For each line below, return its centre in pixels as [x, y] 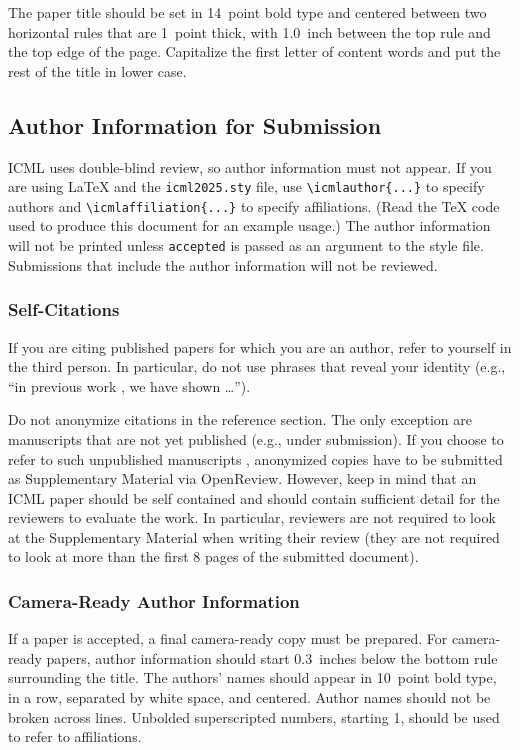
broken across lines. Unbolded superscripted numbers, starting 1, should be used [254, 716]
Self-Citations [64, 309]
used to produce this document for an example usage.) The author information [249, 225]
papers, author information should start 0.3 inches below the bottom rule [272, 657]
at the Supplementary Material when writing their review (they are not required [254, 536]
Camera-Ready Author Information [154, 601]
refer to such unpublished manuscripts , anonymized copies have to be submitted [255, 458]
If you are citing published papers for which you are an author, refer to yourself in [260, 346]
